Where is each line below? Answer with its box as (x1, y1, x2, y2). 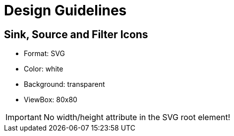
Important (5, 112, 42, 123)
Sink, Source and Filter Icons (4, 28, 148, 41)
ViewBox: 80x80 (24, 95, 77, 104)
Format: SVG (24, 49, 65, 58)
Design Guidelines (4, 2, 127, 19)
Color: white (24, 65, 63, 73)
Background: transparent (24, 80, 105, 89)
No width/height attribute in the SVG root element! (43, 112, 231, 123)
